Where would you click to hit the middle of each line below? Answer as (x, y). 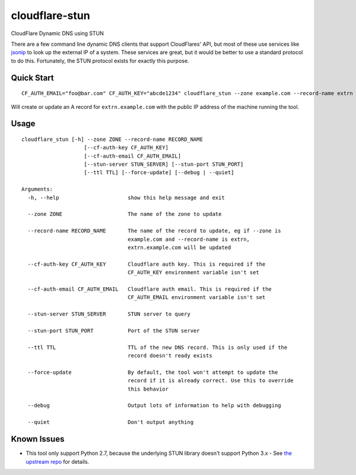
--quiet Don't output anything (111, 422)
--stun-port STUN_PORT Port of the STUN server (114, 331)
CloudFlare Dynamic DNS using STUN (57, 33)
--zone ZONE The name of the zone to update (125, 214)
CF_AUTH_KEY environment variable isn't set (193, 273)
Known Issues (38, 439)
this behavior (148, 389)
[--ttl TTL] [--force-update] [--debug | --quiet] (159, 173)
